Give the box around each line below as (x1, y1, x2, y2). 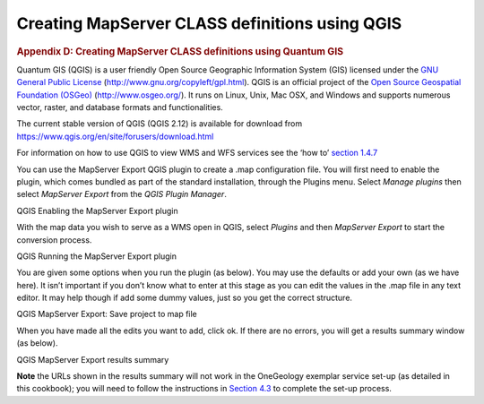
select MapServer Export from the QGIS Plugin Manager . (16, 189, 228, 200)
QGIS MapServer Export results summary (16, 354, 169, 365)
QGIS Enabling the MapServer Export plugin (16, 205, 178, 216)
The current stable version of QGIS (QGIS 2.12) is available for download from (16, 118, 303, 129)
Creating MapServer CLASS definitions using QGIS (16, 13, 402, 33)
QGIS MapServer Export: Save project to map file (16, 309, 197, 320)
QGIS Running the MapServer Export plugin (16, 251, 177, 262)
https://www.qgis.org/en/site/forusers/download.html (16, 131, 214, 142)
